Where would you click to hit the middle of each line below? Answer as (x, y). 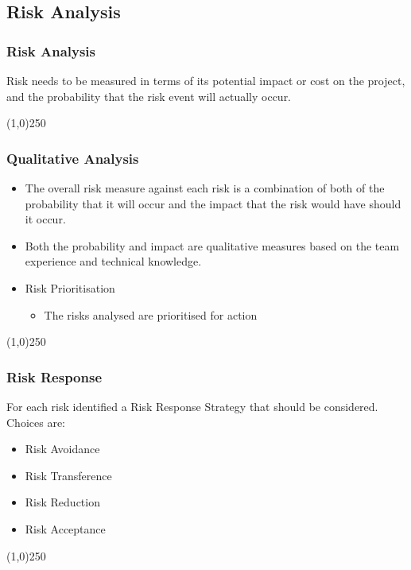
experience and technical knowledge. (113, 261)
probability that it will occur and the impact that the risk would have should (213, 203)
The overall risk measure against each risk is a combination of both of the (205, 188)
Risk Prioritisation (70, 287)
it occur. (45, 219)
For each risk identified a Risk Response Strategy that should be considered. (192, 406)
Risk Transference (68, 475)
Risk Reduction (62, 502)
